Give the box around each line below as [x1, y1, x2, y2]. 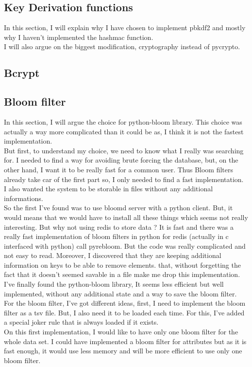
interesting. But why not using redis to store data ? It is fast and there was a [4, 221, 234, 232]
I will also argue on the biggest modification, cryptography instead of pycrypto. [4, 41, 240, 52]
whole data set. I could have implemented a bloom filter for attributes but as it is [4, 336, 247, 346]
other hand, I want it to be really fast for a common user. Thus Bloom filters [4, 164, 234, 174]
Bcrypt [4, 65, 40, 80]
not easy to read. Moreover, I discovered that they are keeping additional [4, 250, 221, 260]
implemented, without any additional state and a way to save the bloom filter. [4, 288, 237, 298]
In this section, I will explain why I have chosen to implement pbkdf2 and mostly [4, 22, 246, 33]
